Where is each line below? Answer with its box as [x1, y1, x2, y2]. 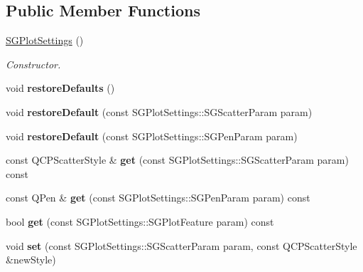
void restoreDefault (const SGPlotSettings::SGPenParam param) [6, 128, 298, 143]
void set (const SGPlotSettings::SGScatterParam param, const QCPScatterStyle [6, 238, 357, 253]
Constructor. [6, 56, 61, 71]
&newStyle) [6, 252, 56, 267]
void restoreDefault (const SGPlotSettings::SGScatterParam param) [6, 104, 313, 119]
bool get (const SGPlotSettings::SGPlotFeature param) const [6, 214, 274, 229]
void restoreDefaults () [6, 80, 115, 95]
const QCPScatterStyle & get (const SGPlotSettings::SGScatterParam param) [6, 152, 349, 167]
